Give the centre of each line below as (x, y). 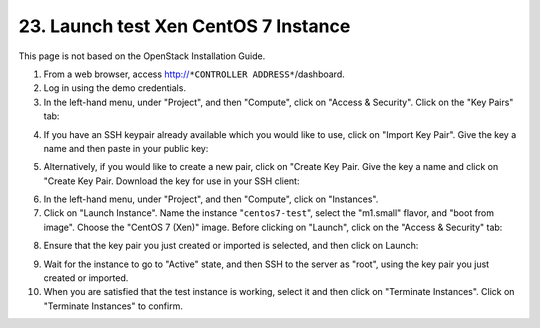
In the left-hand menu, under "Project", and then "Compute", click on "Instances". (211, 199)
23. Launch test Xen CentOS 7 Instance (184, 26)
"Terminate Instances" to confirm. (113, 306)
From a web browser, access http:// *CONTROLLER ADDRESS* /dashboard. (194, 74)
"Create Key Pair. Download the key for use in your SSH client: (171, 181)
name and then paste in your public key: (126, 148)
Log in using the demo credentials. (115, 88)
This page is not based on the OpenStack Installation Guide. (142, 56)
